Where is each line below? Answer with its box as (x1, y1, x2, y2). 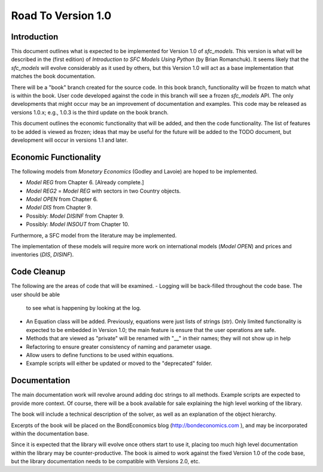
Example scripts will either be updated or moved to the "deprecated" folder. (26, 360, 212, 367)
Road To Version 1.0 (11, 9, 112, 22)
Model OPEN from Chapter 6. (26, 196, 98, 203)
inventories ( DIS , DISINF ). (11, 251, 74, 258)
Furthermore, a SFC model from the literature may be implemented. (11, 232, 177, 239)
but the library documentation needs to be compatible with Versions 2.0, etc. (11, 458, 200, 465)
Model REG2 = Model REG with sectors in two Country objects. (26, 187, 181, 194)
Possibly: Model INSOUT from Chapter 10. (26, 221, 130, 228)
